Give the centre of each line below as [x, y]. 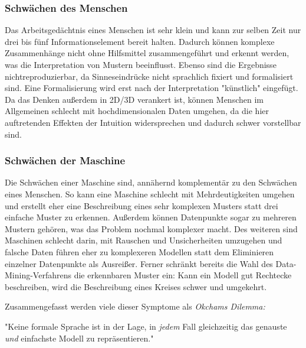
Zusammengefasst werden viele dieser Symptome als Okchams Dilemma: [135, 306]
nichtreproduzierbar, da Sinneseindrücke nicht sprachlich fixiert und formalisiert [149, 76]
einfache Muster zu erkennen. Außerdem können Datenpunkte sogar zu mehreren [151, 217]
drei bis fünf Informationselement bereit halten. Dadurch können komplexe [140, 41]
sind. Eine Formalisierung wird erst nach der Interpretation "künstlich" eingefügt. [152, 88]
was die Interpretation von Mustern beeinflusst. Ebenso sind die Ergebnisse [141, 64]
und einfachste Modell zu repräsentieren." [79, 338]
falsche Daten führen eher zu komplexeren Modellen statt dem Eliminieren [139, 251]
